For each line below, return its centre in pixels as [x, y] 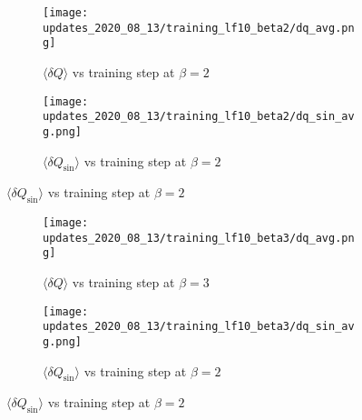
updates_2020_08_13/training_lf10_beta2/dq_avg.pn [199, 28]
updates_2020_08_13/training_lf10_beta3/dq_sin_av [199, 327]
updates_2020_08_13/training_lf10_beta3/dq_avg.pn [199, 238]
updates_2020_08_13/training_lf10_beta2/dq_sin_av [199, 117]
